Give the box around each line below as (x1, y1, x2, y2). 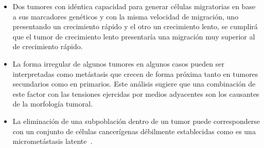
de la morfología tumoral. (12, 98, 93, 109)
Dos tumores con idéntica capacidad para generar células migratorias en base (12, 1, 256, 11)
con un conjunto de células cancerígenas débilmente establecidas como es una (12, 125, 256, 136)
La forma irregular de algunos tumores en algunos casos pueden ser (12, 58, 224, 69)
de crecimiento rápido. (12, 41, 83, 52)
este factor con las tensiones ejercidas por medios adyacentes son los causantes (12, 88, 259, 99)
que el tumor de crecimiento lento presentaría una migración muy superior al (12, 31, 255, 41)
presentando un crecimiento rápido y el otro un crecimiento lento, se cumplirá (12, 21, 258, 32)
